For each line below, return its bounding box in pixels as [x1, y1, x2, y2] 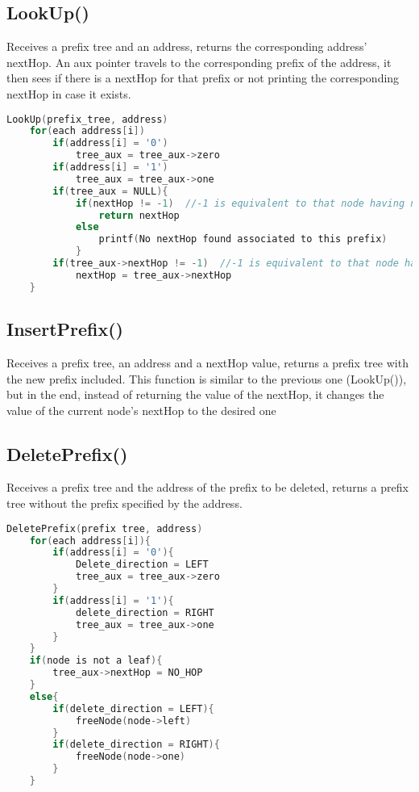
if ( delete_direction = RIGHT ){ [52, 739, 220, 751]
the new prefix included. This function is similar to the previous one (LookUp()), [6, 370, 407, 387]
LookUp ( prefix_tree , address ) [6, 113, 168, 125]
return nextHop [98, 209, 180, 221]
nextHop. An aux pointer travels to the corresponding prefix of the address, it [6, 53, 392, 70]
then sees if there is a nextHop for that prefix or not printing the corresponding [6, 69, 400, 86]
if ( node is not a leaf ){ [29, 655, 163, 667]
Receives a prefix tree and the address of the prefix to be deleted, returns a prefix [6, 479, 409, 496]
